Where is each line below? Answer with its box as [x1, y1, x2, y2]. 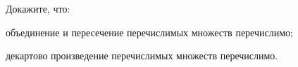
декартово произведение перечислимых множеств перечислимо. [6, 48, 278, 63]
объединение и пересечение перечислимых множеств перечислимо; [6, 24, 293, 39]
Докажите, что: [6, 1, 70, 15]
